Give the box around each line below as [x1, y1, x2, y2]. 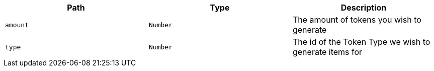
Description [340, 3, 387, 13]
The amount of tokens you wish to [292, 15, 421, 25]
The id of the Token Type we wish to [292, 37, 430, 47]
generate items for [292, 47, 363, 57]
